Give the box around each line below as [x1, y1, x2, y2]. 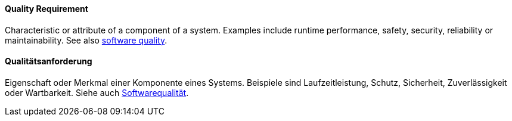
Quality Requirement [5, 4, 88, 14]
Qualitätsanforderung [5, 56, 92, 67]
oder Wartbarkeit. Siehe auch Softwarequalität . [5, 87, 189, 98]
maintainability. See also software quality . [5, 35, 167, 45]
